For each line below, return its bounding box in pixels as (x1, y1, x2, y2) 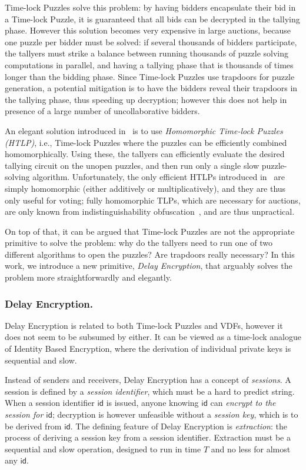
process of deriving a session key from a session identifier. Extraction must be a (5, 431, 291, 444)
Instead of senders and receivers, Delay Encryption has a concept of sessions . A (5, 374, 291, 386)
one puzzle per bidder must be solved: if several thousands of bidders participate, (5, 35, 297, 48)
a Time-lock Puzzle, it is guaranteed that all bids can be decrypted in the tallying (5, 12, 300, 25)
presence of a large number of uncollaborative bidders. (5, 105, 200, 117)
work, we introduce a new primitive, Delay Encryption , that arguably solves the (5, 259, 292, 272)
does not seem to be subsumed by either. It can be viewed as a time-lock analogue (5, 331, 301, 343)
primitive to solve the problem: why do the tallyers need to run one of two (5, 236, 272, 249)
